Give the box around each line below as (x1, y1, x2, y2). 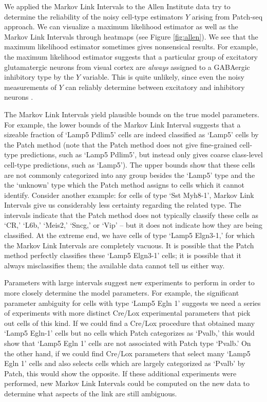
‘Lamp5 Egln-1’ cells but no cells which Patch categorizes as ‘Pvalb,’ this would (4, 327, 255, 338)
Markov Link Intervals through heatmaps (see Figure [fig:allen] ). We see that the (4, 31, 258, 42)
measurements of (4, 81, 57, 92)
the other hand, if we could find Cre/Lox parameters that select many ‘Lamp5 (4, 348, 251, 358)
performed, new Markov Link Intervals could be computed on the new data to (4, 378, 250, 389)
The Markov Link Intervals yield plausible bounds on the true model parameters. (4, 108, 259, 119)
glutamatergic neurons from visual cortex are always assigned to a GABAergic (4, 61, 250, 72)
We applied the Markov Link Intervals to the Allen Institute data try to (4, 1, 231, 11)
